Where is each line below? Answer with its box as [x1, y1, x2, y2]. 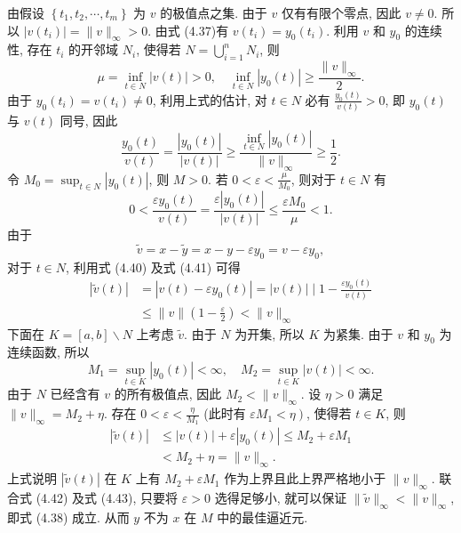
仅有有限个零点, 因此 [281, 4, 401, 21]
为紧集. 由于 [322, 324, 393, 343]
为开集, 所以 [234, 324, 305, 343]
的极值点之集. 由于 [160, 4, 267, 21]
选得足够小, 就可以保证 [214, 488, 347, 506]
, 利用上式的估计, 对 [152, 90, 267, 109]
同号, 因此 [60, 111, 118, 130]
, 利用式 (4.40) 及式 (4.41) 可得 [66, 257, 241, 276]
